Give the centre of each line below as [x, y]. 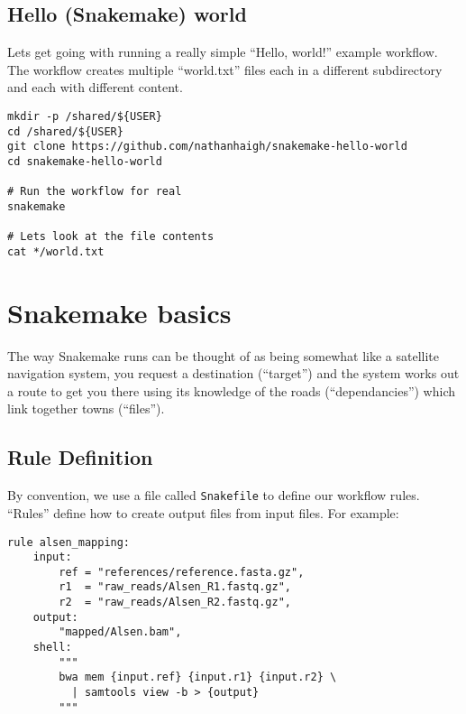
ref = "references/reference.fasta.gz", [182, 572]
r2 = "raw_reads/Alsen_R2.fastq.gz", [175, 603]
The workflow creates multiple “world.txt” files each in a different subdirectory [225, 69]
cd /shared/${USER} [65, 131]
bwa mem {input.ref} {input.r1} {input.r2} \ [198, 677]
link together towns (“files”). [86, 408]
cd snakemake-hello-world [85, 161]
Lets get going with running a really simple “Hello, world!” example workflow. [223, 52]
